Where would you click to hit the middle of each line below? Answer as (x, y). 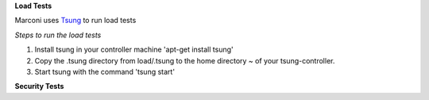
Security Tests (39, 87)
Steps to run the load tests (58, 35)
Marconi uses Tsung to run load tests (75, 21)
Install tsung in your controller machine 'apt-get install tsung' (134, 50)
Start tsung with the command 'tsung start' (104, 71)
